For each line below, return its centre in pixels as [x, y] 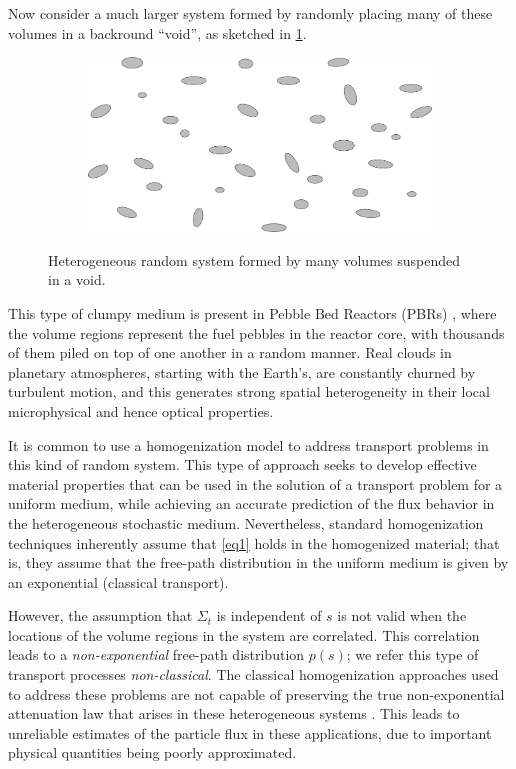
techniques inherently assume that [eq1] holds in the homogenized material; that [254, 542]
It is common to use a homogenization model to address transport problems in [248, 444]
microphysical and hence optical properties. [141, 410]
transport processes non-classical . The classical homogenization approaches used [253, 674]
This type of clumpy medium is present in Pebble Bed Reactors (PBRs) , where [252, 312]
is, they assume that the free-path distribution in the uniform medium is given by [258, 562]
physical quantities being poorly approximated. [152, 752]
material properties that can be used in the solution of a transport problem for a [255, 483]
